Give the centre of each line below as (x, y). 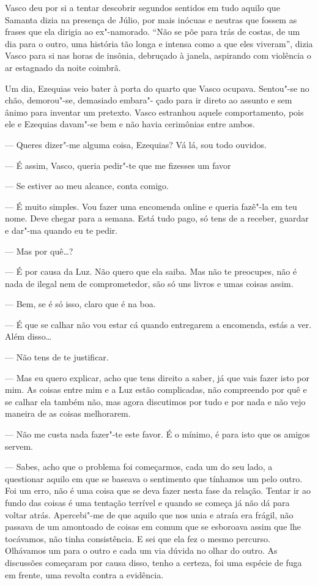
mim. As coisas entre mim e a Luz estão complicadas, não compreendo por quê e (156, 389)
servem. (19, 446)
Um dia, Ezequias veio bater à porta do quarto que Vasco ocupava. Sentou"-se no (157, 88)
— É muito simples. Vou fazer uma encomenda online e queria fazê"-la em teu (151, 206)
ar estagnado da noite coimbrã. (63, 67)
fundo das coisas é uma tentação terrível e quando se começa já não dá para (147, 502)
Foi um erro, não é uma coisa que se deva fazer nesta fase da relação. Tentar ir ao (158, 490)
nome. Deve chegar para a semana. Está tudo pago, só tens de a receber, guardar (157, 218)
